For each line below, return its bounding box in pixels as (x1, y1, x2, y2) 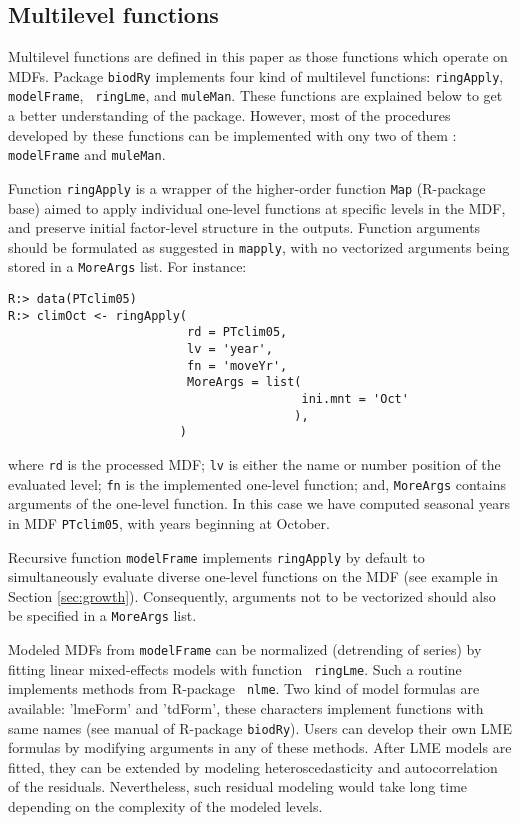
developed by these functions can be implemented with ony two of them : (8, 124, 457, 145)
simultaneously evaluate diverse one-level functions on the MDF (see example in (8, 566, 498, 587)
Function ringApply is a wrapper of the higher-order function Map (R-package (8, 177, 486, 198)
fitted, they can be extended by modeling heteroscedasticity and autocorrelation (8, 756, 498, 777)
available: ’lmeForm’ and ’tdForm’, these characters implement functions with (8, 698, 484, 719)
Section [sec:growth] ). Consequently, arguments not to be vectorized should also (8, 585, 496, 606)
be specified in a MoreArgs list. (8, 605, 197, 626)
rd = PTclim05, (186, 325, 288, 340)
